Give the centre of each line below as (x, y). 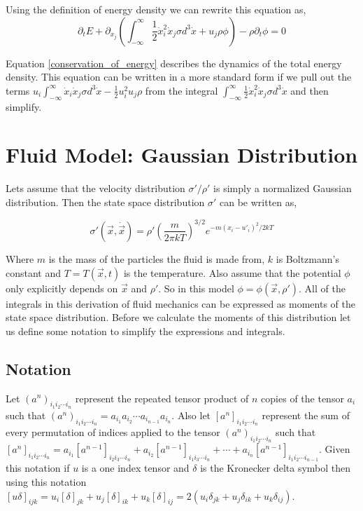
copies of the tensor (302, 398)
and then (309, 90)
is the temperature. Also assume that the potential (232, 272)
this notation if (38, 468)
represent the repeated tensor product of (162, 398)
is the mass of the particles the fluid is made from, (157, 258)
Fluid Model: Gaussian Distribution (182, 155)
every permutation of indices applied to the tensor (113, 431)
